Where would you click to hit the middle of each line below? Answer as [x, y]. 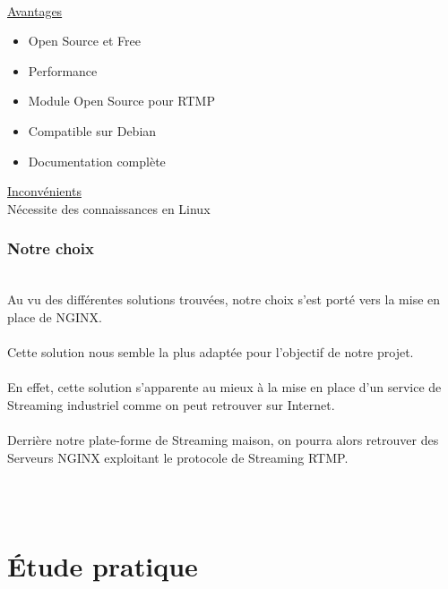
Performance [63, 70]
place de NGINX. [55, 316]
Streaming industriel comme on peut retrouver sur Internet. [171, 404]
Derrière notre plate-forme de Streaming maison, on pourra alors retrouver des [223, 439]
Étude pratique [103, 566]
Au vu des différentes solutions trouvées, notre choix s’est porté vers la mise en [224, 299]
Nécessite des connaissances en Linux [109, 208]
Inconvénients [44, 191]
